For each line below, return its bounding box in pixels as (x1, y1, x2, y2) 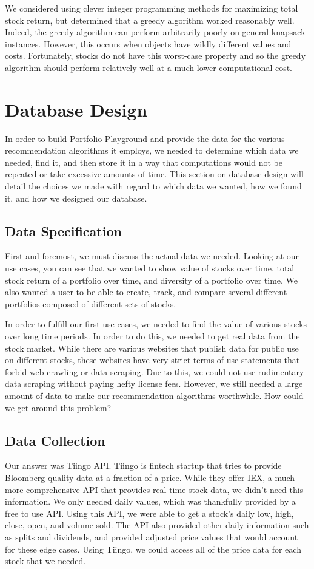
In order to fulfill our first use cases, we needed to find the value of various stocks (5, 318, 307, 330)
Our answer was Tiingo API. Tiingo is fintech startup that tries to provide (5, 459, 282, 472)
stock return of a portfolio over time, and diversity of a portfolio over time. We (5, 273, 298, 286)
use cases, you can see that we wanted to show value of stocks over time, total (5, 262, 295, 274)
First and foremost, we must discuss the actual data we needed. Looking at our (5, 250, 299, 262)
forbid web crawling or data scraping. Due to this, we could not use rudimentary (5, 365, 304, 378)
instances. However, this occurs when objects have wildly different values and (5, 37, 292, 50)
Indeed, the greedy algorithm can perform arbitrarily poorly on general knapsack (5, 26, 306, 38)
